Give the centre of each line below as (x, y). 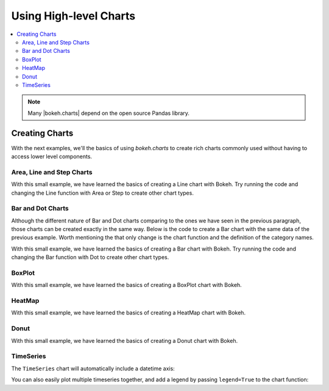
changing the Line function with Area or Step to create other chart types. (103, 193)
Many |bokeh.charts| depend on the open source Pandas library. (109, 113)
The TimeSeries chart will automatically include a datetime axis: (93, 369)
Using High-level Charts (73, 16)
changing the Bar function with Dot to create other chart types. (90, 257)
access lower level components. (52, 156)
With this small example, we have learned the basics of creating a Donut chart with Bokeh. (125, 341)
